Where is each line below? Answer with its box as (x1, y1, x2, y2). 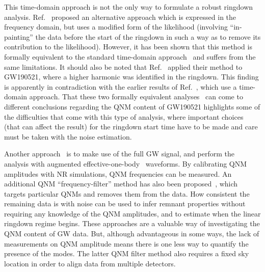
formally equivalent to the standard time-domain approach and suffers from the (4, 51, 256, 62)
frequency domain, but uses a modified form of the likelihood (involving (4, 21, 228, 32)
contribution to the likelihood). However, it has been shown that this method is (4, 41, 252, 52)
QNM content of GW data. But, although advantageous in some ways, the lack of (4, 228, 259, 239)
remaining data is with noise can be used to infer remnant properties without (4, 198, 246, 209)
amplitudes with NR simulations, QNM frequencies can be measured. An (4, 168, 232, 179)
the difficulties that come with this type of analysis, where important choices (4, 111, 244, 122)
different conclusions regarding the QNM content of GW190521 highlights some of (4, 101, 260, 112)
